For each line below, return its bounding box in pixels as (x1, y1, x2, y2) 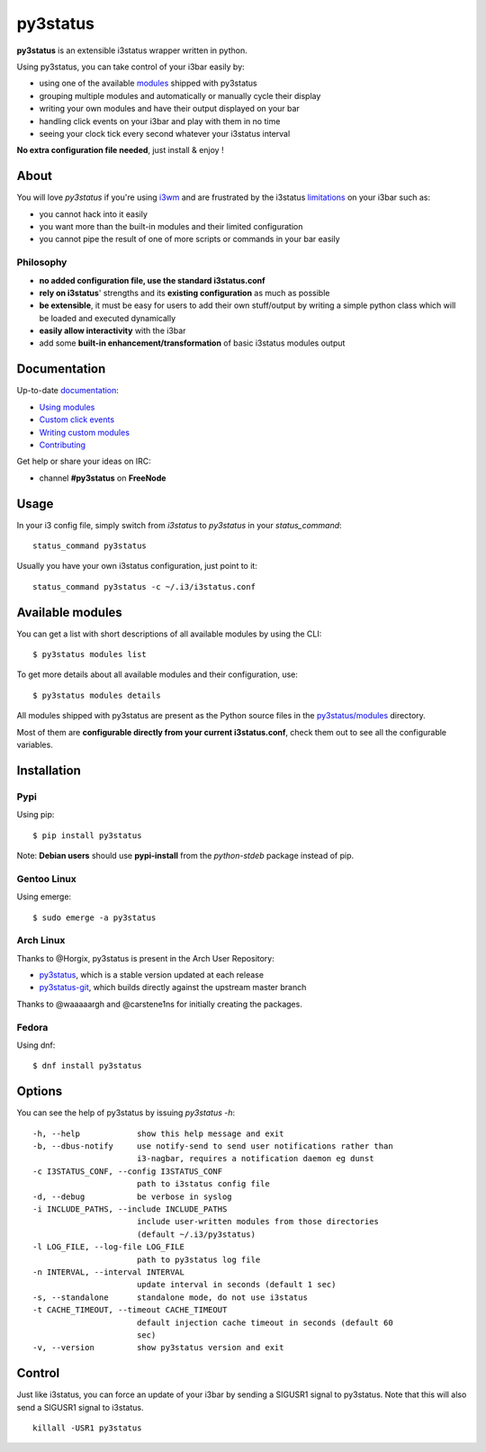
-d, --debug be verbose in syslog (32, 1191, 233, 1202)
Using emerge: (16, 891, 72, 902)
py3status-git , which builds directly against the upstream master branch (39, 982, 307, 993)
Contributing (39, 439, 85, 450)
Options (16, 1084, 63, 1099)
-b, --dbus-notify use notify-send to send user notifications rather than (32, 1141, 393, 1151)
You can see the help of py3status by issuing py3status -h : (16, 1107, 236, 1118)
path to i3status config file (136, 1179, 270, 1189)
